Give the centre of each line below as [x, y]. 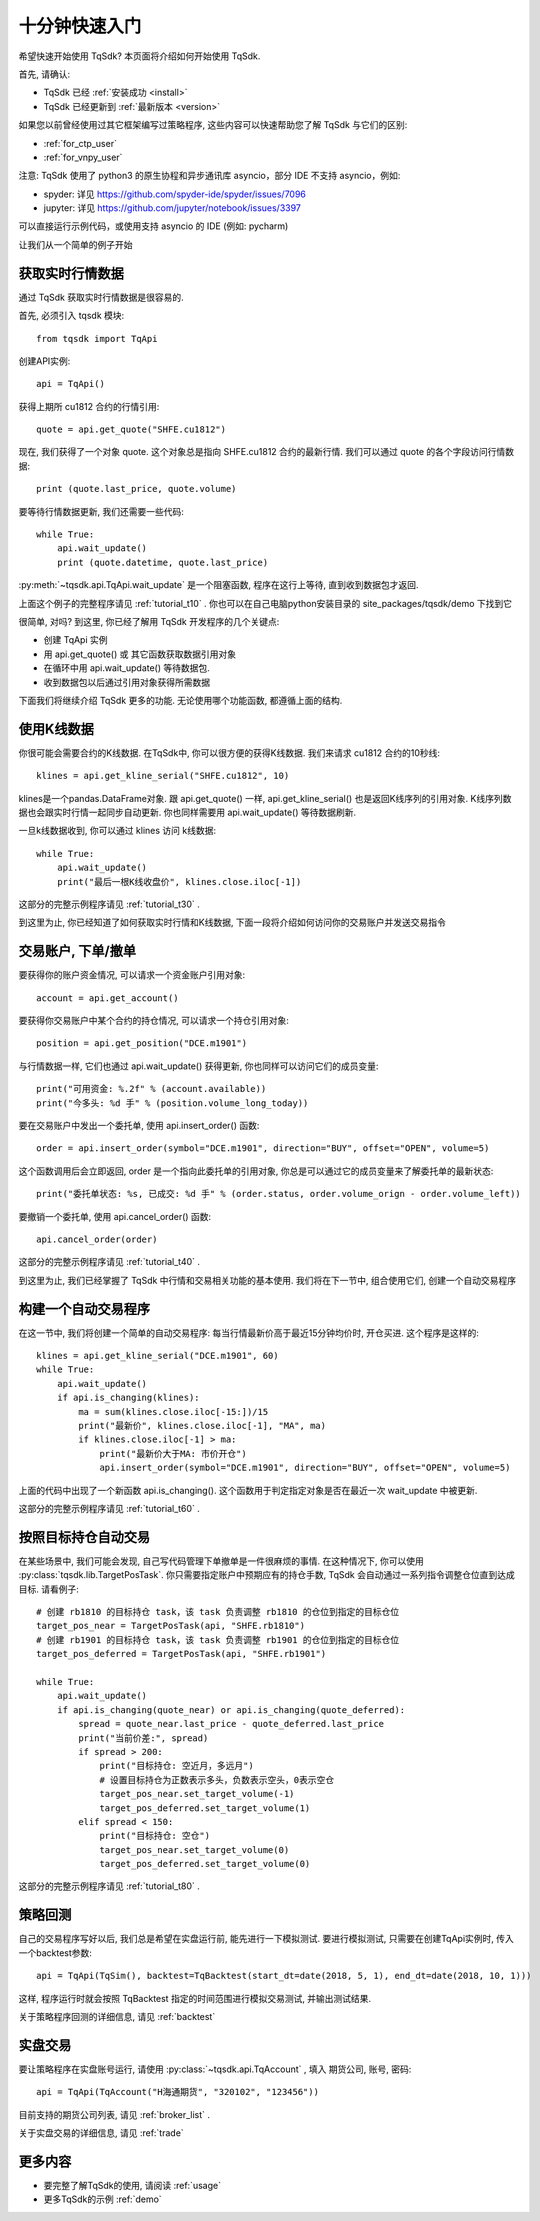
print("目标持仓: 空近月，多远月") [176, 1766]
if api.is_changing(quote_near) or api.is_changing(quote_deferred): [231, 1709]
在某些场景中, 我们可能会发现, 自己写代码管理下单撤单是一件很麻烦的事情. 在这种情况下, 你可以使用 [221, 1561]
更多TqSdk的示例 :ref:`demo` [102, 2199]
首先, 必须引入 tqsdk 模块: [71, 316]
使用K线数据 [56, 728]
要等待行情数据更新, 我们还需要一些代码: [101, 511]
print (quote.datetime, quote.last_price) [162, 562]
